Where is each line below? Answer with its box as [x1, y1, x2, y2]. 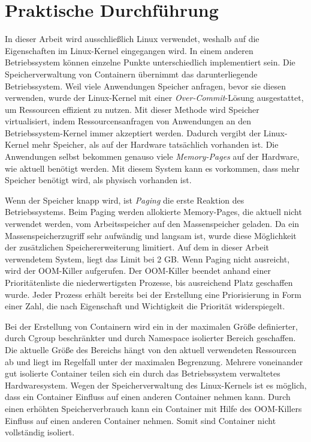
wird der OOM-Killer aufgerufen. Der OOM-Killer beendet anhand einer [5, 264, 271, 277]
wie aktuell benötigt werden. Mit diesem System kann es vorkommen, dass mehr [5, 162, 300, 174]
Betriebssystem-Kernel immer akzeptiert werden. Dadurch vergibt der [5, 126, 261, 139]
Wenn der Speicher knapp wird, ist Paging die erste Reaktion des [5, 193, 244, 206]
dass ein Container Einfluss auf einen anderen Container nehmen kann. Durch [5, 390, 291, 403]
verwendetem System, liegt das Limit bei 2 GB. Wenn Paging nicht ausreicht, [5, 252, 290, 265]
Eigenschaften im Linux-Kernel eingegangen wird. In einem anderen [5, 44, 253, 56]
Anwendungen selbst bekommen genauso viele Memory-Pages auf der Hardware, [5, 150, 300, 163]
